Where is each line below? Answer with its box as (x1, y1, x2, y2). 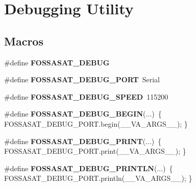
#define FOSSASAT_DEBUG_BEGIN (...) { (4, 108, 162, 119)
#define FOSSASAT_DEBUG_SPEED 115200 (4, 91, 168, 102)
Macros (4, 33, 43, 49)
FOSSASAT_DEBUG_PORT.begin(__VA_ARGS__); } (4, 118, 188, 129)
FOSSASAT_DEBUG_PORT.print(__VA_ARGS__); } (4, 146, 186, 156)
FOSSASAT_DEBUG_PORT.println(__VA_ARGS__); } (4, 173, 192, 183)
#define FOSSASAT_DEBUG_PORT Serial (4, 74, 160, 85)
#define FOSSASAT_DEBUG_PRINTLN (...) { (4, 162, 173, 173)
